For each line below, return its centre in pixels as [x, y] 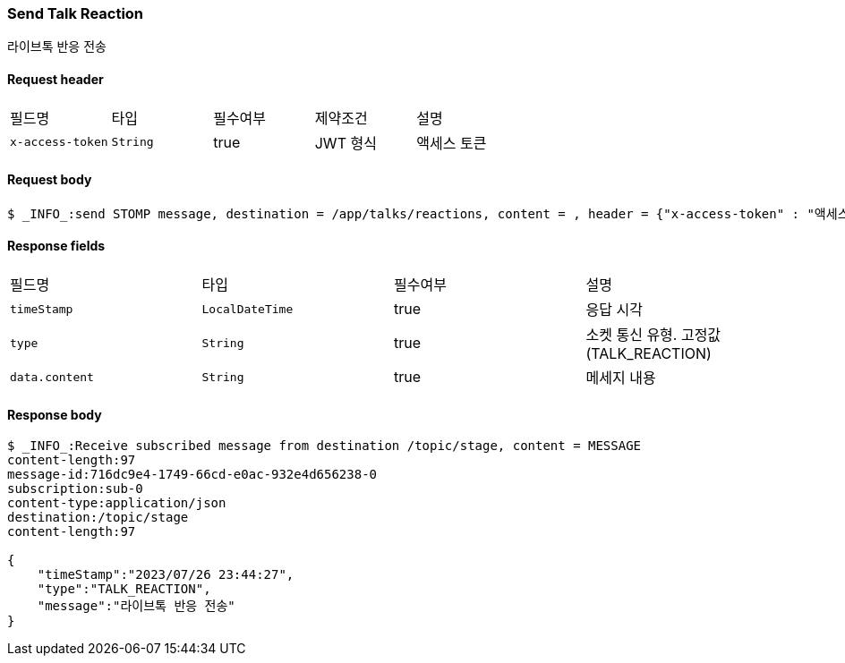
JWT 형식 [346, 143]
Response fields [56, 246]
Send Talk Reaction [76, 13]
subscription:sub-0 [75, 489]
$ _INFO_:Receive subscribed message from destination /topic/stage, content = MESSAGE [324, 446]
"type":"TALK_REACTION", [124, 589]
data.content [52, 377]
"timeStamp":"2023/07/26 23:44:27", [166, 575]
